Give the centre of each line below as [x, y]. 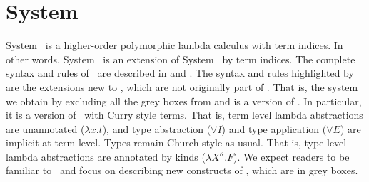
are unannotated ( [45, 128]
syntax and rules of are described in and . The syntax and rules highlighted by [180, 73]
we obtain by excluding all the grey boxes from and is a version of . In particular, [184, 101]
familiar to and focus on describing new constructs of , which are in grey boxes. [182, 170]
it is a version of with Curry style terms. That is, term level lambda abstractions [184, 115]
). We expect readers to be [292, 156]
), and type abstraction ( [157, 128]
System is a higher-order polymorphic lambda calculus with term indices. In [175, 45]
